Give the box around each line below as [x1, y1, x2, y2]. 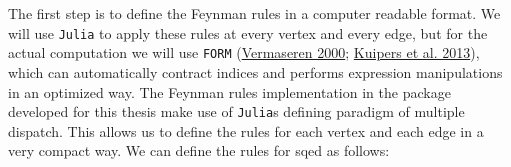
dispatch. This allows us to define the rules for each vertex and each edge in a [8, 120, 484, 141]
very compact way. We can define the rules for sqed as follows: [8, 140, 390, 161]
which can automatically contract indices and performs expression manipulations [8, 61, 503, 82]
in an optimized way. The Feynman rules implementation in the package [8, 81, 451, 102]
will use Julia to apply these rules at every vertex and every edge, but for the [8, 22, 488, 43]
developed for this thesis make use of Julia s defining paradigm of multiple [8, 101, 465, 122]
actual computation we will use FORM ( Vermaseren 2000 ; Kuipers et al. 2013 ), [8, 42, 480, 63]
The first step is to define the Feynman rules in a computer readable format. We [8, 3, 501, 23]
